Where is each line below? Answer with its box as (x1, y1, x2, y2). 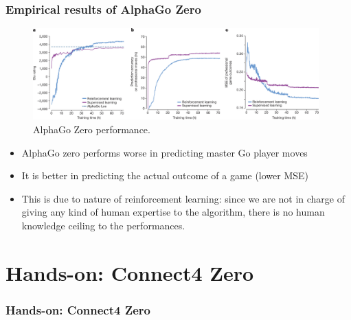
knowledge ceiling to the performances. (21, 218, 185, 232)
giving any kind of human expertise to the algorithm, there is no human (21, 205, 325, 219)
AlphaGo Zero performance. (33, 122, 150, 136)
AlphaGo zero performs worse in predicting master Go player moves (21, 145, 308, 159)
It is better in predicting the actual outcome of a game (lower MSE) (21, 168, 309, 183)
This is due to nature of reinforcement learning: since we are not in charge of (21, 191, 346, 205)
